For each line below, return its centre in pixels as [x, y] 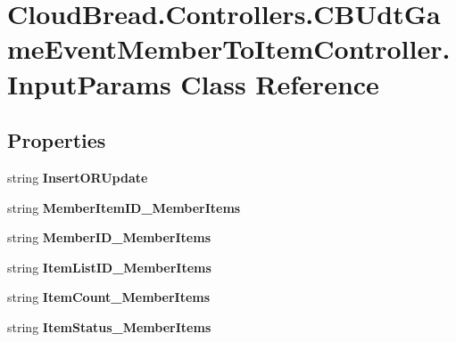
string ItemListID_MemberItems [109, 267]
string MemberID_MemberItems [109, 237]
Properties [57, 140]
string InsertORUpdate [78, 177]
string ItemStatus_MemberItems [109, 326]
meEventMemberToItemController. [229, 49]
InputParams [89, 83]
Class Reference [280, 83]
